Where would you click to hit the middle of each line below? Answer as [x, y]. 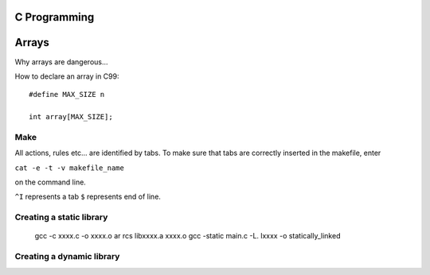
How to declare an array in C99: [67, 76]
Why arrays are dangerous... [61, 62]
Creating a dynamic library [67, 257]
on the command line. [51, 182]
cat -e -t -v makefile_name [70, 168]
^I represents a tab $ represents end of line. [88, 197]
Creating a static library [61, 217]
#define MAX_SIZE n [67, 95]
